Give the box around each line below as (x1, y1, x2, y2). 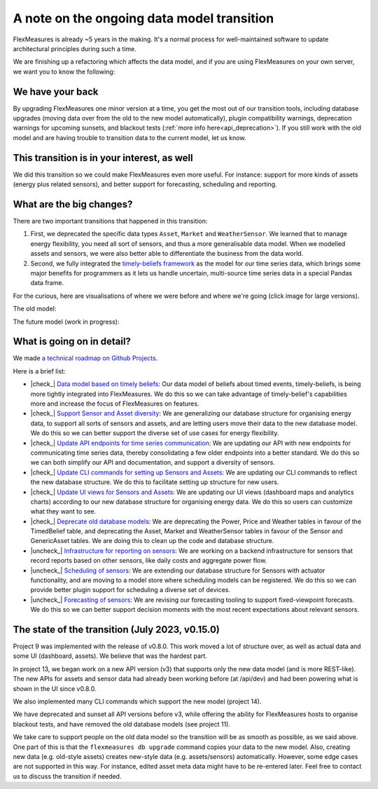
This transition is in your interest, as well (13, 151, 193, 164)
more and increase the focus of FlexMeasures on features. (30, 399, 199, 408)
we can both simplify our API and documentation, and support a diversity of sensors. (30, 458, 276, 467)
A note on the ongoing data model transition (13, 11, 274, 26)
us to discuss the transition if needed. (13, 771, 122, 781)
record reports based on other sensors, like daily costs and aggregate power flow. (30, 556, 267, 565)
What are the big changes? (13, 198, 133, 210)
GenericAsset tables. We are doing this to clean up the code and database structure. (30, 537, 274, 545)
